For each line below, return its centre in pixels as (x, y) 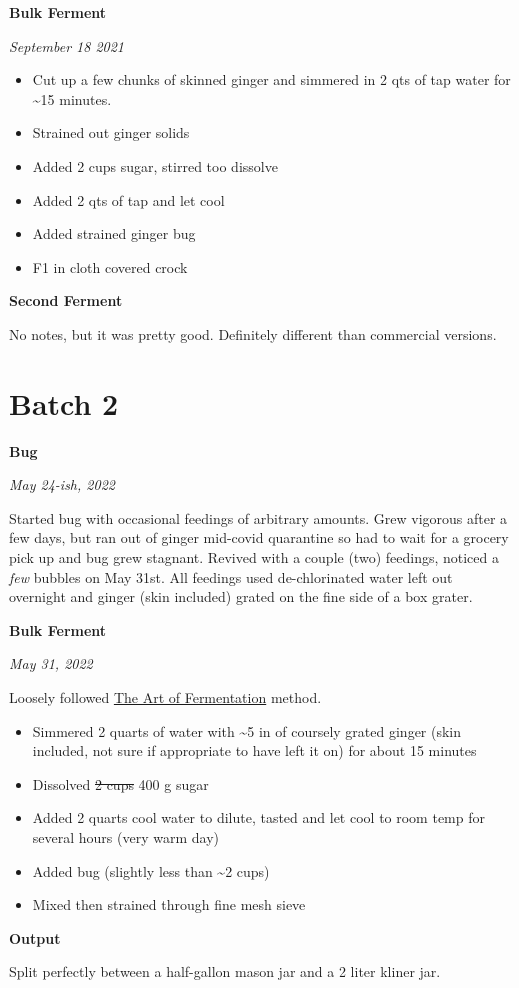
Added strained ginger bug (114, 233)
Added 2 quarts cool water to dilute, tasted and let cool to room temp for (258, 817)
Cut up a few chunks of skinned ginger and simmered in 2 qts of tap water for (271, 79)
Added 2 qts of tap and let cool (128, 199)
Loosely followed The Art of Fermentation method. (165, 697)
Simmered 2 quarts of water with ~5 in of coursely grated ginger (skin (247, 730)
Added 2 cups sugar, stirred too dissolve (155, 165)
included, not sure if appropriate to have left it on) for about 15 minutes (254, 750)
